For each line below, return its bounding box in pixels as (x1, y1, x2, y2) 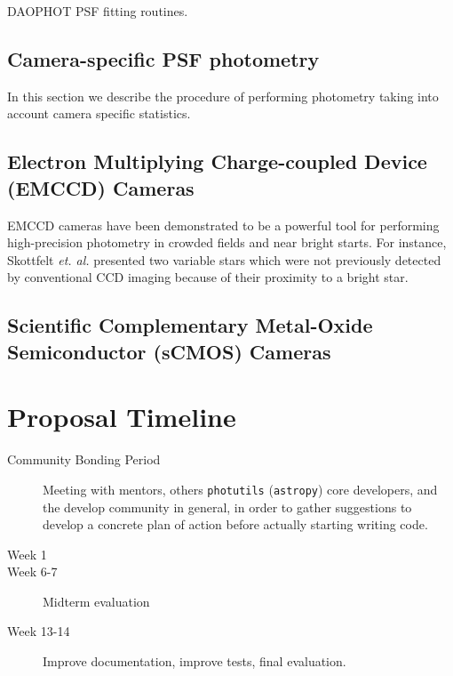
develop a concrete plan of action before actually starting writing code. (43, 515, 428, 534)
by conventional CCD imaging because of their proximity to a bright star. (7, 268, 409, 286)
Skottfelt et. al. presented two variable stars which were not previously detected (7, 250, 441, 269)
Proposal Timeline (7, 398, 236, 435)
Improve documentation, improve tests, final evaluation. (43, 652, 346, 671)
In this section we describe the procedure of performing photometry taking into (7, 86, 439, 105)
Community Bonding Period (7, 450, 161, 469)
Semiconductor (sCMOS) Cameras (7, 337, 331, 365)
